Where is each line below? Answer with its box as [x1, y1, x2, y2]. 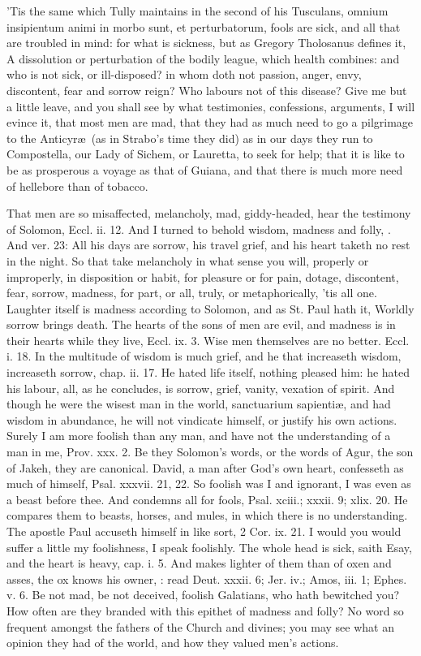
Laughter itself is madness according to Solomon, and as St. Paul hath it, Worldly [6, 300, 415, 317]
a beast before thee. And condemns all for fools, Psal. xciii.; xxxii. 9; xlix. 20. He [6, 490, 408, 507]
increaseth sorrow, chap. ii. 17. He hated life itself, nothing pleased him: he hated [6, 364, 410, 381]
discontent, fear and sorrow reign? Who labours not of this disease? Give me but [6, 81, 407, 98]
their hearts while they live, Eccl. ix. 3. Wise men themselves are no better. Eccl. [6, 331, 410, 348]
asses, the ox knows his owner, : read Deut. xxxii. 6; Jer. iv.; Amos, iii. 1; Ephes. [6, 570, 407, 587]
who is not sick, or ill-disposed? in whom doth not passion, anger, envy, [6, 66, 362, 83]
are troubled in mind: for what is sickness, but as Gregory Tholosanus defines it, [6, 34, 406, 51]
